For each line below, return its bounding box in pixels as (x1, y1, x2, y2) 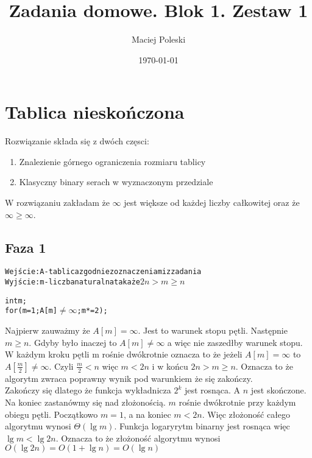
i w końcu (152, 359, 188, 372)
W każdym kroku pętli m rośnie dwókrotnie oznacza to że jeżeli (5, 348, 243, 361)
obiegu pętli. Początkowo (5, 407, 98, 420)
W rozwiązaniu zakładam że (5, 196, 110, 209)
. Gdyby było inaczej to (29, 336, 117, 348)
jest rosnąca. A (184, 384, 241, 396)
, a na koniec (123, 407, 171, 420)
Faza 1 (5, 238, 46, 256)
